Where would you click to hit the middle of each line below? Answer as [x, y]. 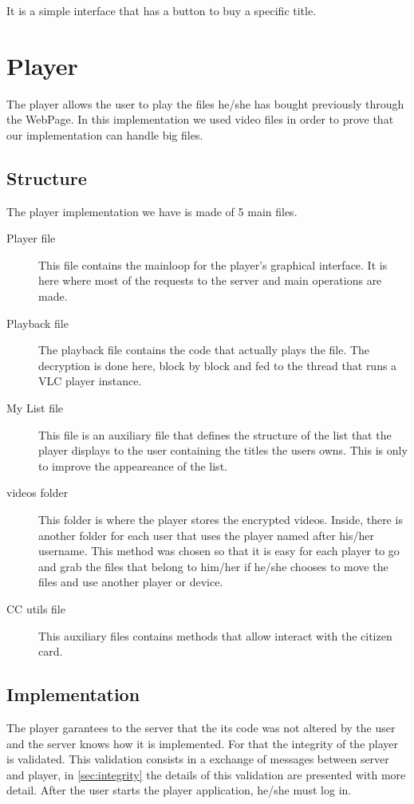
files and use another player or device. [131, 582]
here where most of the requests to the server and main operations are [210, 280]
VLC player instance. [90, 381]
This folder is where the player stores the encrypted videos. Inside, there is [221, 520]
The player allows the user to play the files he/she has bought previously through [205, 103]
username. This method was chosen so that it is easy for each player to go [219, 551]
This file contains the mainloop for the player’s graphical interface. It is [213, 264]
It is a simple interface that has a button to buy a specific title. [162, 10]
